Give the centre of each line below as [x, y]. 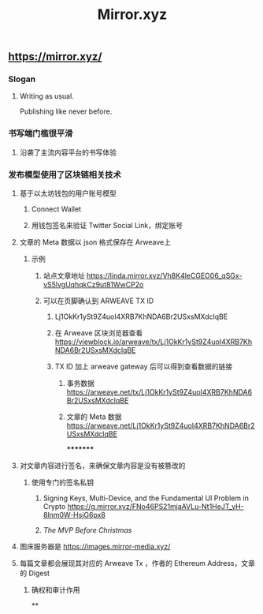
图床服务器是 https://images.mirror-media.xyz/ [95, 547]
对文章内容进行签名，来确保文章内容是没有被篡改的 [102, 466]
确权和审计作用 [56, 590]
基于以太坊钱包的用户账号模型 [68, 193]
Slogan [22, 79]
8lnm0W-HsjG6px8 [74, 515]
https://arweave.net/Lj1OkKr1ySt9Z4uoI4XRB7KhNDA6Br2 [161, 426]
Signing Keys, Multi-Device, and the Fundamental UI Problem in [146, 498]
